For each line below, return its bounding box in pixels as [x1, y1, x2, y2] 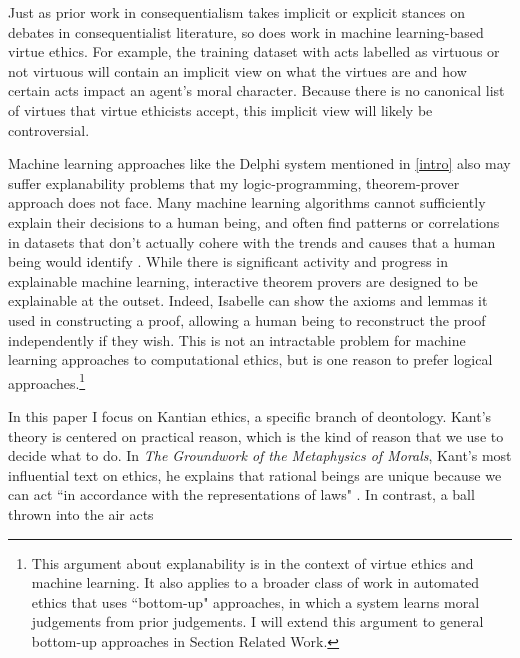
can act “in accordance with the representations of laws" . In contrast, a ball [8, 484, 475, 505]
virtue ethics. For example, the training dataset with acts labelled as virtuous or [8, 41, 500, 62]
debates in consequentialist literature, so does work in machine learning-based [8, 21, 484, 42]
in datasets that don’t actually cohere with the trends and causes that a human [8, 231, 496, 252]
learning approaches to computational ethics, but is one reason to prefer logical [8, 349, 493, 370]
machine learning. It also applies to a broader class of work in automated [31, 572, 480, 593]
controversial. [8, 119, 90, 140]
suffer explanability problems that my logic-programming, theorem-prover [8, 172, 460, 193]
